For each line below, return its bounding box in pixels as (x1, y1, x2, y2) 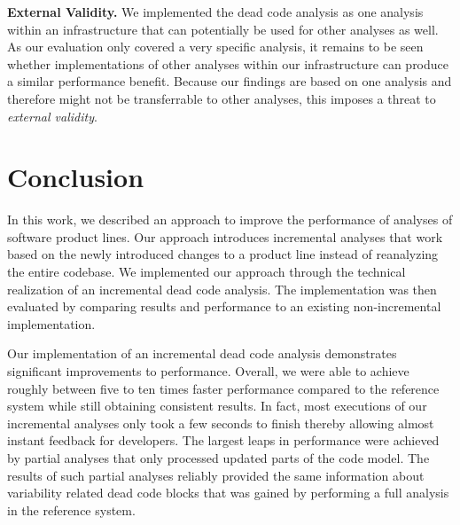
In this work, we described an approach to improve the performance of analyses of (7, 210, 453, 229)
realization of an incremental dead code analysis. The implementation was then (7, 279, 437, 298)
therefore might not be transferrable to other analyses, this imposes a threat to (7, 89, 436, 107)
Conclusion (7, 159, 144, 195)
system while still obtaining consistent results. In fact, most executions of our (7, 396, 427, 415)
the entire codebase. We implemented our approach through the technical (7, 262, 406, 281)
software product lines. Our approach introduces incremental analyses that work (7, 227, 443, 246)
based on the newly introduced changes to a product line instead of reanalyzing (7, 245, 439, 263)
